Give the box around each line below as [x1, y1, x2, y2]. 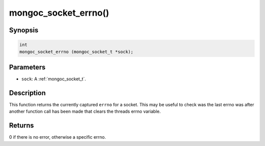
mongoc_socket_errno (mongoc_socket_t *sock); [19, 49, 133, 54]
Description [9, 89, 46, 97]
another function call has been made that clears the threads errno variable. [9, 108, 161, 115]
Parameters [9, 63, 46, 71]
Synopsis [9, 26, 39, 34]
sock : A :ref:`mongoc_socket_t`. [21, 76, 86, 82]
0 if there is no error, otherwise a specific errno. [9, 134, 106, 140]
